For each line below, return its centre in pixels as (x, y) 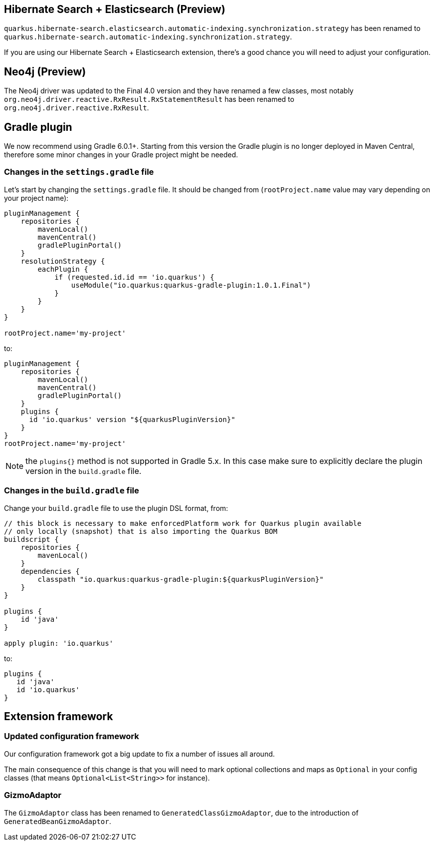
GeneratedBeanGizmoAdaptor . (58, 821)
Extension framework (59, 717)
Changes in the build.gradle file (72, 491)
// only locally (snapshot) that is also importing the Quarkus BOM (141, 531)
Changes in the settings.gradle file (79, 172)
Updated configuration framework (72, 736)
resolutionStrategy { (63, 261)
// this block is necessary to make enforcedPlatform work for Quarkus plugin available (183, 523)
